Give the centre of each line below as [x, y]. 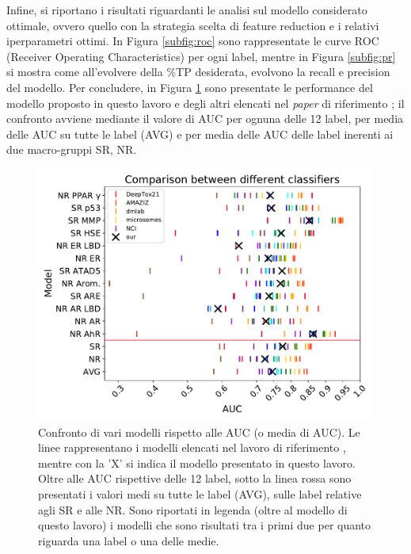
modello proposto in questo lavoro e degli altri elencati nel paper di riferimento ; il [205, 103]
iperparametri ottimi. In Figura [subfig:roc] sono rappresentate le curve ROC [193, 41]
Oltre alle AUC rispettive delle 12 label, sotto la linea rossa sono [195, 478]
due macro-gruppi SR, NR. [72, 149]
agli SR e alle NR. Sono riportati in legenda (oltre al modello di [193, 509]
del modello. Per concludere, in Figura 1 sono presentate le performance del [190, 87]
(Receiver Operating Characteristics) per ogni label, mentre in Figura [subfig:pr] [201, 56]
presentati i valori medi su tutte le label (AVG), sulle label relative [200, 493]
